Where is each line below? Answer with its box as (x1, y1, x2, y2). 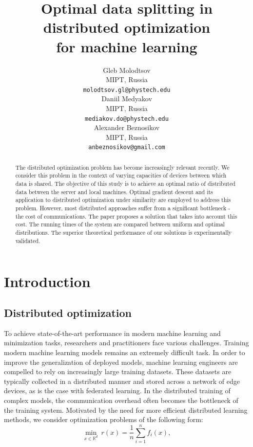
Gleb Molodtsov (103, 65, 151, 75)
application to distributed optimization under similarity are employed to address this (15, 196, 231, 204)
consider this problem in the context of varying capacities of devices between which (15, 171, 227, 179)
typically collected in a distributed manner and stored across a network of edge (4, 376, 240, 386)
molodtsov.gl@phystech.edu (83, 86, 171, 93)
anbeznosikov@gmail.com (88, 144, 165, 151)
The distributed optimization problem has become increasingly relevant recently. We (15, 163, 230, 171)
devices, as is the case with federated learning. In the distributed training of (4, 385, 231, 396)
